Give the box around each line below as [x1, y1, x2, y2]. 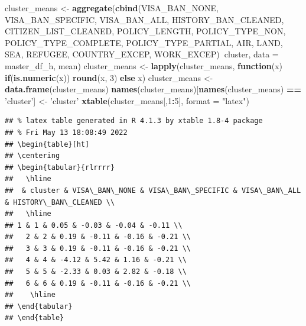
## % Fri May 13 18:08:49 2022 [5, 128, 128, 137]
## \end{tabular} [5, 302, 73, 311]
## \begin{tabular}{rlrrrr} [5, 163, 115, 172]
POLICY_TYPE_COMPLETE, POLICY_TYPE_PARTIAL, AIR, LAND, [5, 36, 283, 49]
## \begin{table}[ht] [5, 140, 90, 149]
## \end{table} [5, 314, 64, 322]
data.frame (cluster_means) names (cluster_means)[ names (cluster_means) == [5, 83, 302, 95]
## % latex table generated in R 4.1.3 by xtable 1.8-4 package [5, 117, 263, 125]
